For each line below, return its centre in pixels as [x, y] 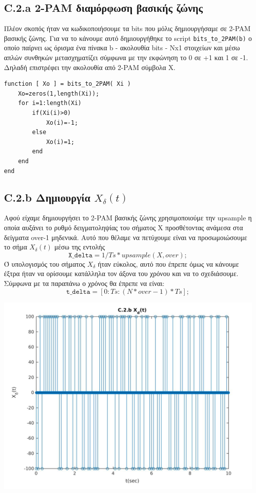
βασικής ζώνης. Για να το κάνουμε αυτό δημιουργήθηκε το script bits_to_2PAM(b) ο [128, 38]
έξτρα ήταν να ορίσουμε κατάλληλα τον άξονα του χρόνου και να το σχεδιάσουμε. [121, 273]
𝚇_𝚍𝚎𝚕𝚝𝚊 [80, 255]
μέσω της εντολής [80, 247]
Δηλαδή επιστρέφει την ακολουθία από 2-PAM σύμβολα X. [90, 67]
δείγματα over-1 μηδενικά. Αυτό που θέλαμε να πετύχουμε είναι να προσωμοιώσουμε [126, 237]
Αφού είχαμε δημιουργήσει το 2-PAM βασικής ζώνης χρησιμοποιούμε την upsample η [128, 218]
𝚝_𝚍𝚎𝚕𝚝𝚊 [78, 292]
